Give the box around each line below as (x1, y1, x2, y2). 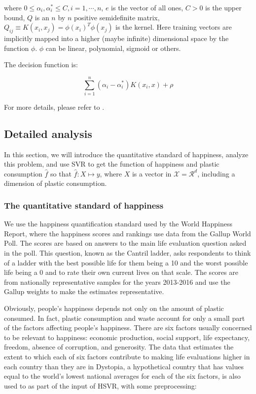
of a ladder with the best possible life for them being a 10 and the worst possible (4, 257, 248, 267)
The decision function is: (4, 59, 78, 70)
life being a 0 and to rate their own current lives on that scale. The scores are (4, 267, 238, 277)
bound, (4, 12, 25, 22)
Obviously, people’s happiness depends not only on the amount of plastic (4, 303, 224, 313)
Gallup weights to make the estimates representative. (4, 286, 164, 297)
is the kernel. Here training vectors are (115, 22, 232, 32)
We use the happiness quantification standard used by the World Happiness (4, 219, 233, 229)
